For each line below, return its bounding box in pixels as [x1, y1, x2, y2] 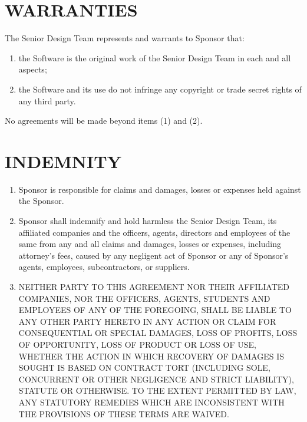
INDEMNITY [5, 149, 121, 173]
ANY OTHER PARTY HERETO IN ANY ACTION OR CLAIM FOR [18, 315, 276, 327]
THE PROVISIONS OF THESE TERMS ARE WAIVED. [18, 407, 229, 420]
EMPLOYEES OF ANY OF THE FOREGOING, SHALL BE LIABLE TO [18, 304, 292, 316]
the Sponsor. [18, 194, 64, 207]
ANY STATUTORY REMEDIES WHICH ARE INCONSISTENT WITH [18, 395, 285, 408]
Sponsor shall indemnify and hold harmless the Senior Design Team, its [18, 215, 277, 226]
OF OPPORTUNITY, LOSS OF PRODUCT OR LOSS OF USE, [18, 338, 256, 350]
